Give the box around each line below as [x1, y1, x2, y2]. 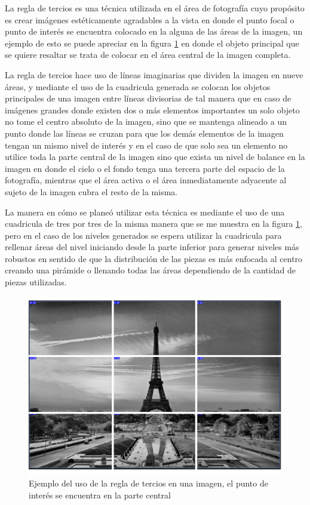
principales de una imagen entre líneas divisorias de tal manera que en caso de [5, 92, 291, 104]
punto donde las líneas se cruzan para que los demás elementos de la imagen [5, 127, 284, 139]
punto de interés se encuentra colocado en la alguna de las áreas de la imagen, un [5, 25, 303, 38]
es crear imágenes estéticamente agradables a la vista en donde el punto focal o [5, 13, 294, 26]
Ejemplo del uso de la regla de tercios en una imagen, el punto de [29, 477, 268, 489]
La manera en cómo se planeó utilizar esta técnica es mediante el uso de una [5, 205, 285, 218]
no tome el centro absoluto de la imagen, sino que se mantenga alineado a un [5, 115, 287, 128]
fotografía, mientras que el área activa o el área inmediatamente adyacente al [5, 174, 287, 186]
